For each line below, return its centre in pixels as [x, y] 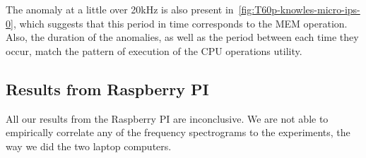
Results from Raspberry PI [107, 89]
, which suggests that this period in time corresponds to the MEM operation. [180, 23]
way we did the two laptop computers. [89, 146]
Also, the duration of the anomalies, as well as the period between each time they [182, 37]
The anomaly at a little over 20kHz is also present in [120, 9]
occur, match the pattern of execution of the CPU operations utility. [154, 50]
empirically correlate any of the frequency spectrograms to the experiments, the [178, 132]
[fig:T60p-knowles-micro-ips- [299, 9]
